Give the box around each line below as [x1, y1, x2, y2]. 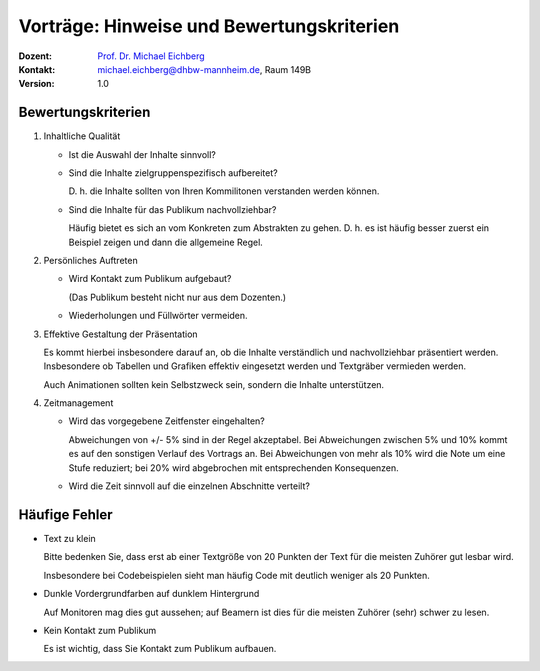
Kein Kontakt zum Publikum [43, 624, 157, 636]
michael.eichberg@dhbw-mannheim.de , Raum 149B [97, 63, 312, 75]
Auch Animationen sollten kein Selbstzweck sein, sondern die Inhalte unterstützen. [43, 378, 385, 390]
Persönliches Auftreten [43, 254, 139, 266]
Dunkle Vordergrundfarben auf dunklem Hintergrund [43, 588, 260, 600]
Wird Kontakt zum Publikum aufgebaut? [68, 273, 232, 285]
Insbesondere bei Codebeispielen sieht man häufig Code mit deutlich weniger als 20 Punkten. [43, 569, 430, 581]
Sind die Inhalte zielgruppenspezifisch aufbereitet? [68, 167, 279, 179]
